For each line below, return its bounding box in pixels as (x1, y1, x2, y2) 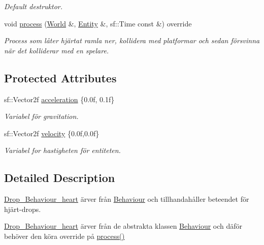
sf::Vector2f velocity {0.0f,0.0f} (4, 128, 100, 138)
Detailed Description (4, 170, 115, 186)
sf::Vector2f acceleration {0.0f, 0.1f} (4, 94, 115, 104)
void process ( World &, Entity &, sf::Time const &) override (4, 18, 192, 28)
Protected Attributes (4, 70, 117, 85)
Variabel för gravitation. (4, 111, 79, 121)
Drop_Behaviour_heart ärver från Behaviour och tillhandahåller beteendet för (4, 194, 249, 204)
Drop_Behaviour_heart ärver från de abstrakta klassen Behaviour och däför (4, 221, 243, 231)
